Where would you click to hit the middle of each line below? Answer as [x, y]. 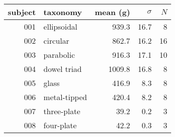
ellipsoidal [61, 26]
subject [22, 12]
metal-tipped [65, 97]
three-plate [62, 111]
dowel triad [62, 69]
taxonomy [63, 12]
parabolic [59, 55]
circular [56, 41]
